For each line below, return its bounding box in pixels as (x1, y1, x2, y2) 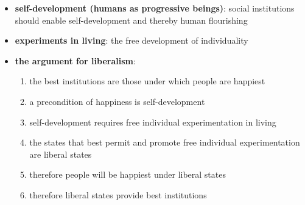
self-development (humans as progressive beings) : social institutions (15, 2, 295, 14)
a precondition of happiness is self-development (29, 95, 205, 107)
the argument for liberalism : (15, 54, 136, 67)
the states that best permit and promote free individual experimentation (29, 136, 300, 149)
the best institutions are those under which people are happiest (29, 75, 265, 87)
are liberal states (29, 147, 92, 160)
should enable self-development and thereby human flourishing (15, 13, 248, 26)
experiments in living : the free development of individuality (15, 34, 248, 47)
